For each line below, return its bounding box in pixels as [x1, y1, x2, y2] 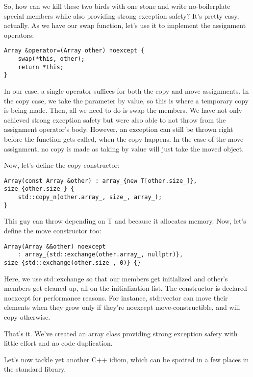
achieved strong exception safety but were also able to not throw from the [4, 114, 226, 125]
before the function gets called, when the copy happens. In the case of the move [4, 133, 244, 144]
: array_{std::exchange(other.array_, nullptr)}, [18, 251, 183, 258]
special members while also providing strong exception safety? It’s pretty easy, [4, 10, 239, 21]
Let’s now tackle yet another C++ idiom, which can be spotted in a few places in [4, 354, 249, 364]
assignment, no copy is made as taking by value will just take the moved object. [4, 143, 244, 153]
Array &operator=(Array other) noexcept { [4, 47, 145, 54]
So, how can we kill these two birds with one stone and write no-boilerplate [4, 1, 230, 11]
